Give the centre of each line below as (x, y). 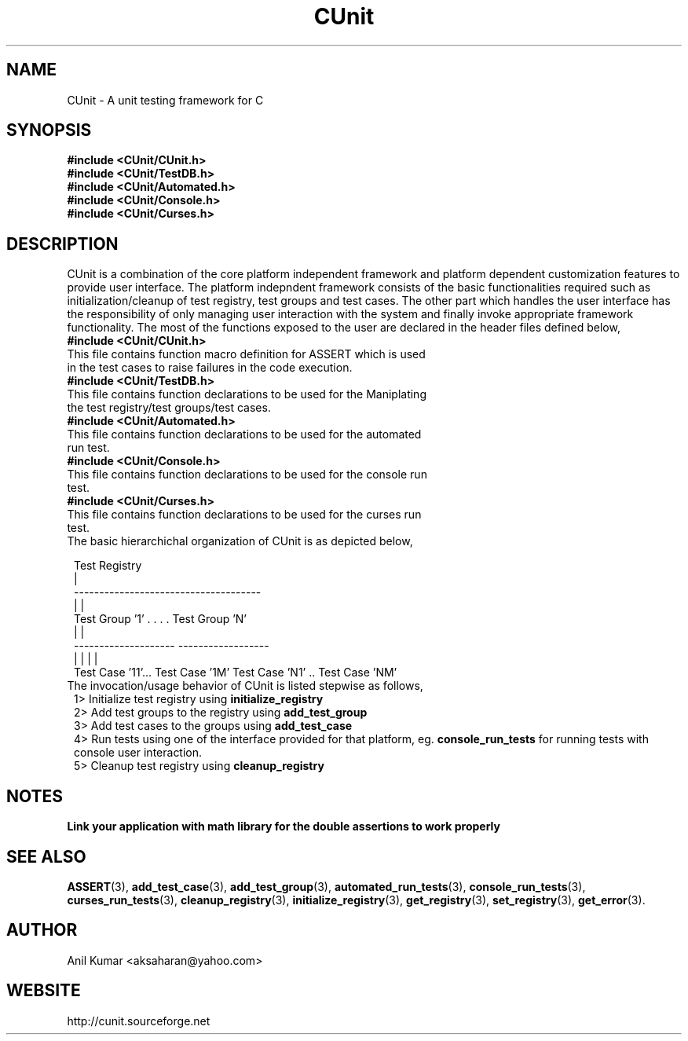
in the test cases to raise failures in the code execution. (210, 368)
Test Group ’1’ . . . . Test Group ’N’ (161, 619)
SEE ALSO (46, 856)
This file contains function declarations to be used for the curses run (244, 515)
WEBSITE (44, 991)
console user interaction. (138, 753)
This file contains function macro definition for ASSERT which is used (246, 354)
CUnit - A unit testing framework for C (165, 100)
